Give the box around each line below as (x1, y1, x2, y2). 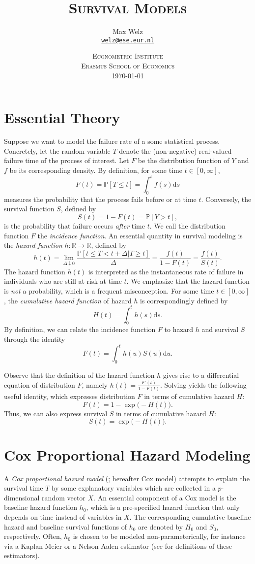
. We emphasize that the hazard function (126, 276, 250, 286)
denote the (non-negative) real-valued (119, 145, 232, 156)
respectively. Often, (4, 531, 62, 541)
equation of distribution (4, 379, 75, 390)
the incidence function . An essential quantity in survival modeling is (37, 230, 243, 240)
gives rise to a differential (163, 369, 239, 380)
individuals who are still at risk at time (4, 276, 122, 286)
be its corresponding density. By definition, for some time (9, 165, 182, 175)
